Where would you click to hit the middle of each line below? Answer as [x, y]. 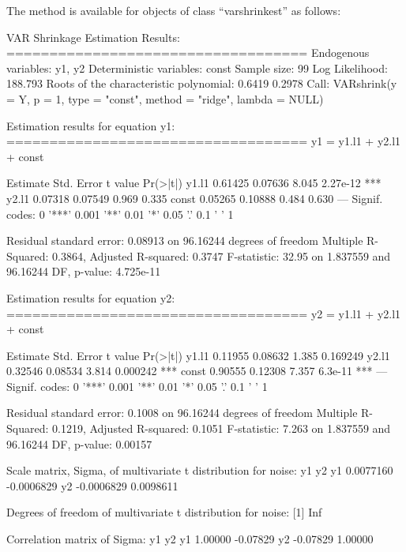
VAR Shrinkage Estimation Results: [93, 37]
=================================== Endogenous [188, 53]
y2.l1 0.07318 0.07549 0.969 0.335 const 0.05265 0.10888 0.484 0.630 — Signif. [195, 198]
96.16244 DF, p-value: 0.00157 [79, 443]
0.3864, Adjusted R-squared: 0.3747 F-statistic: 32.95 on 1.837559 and [222, 255]
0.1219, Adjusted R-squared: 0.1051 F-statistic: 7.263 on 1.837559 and [222, 428]
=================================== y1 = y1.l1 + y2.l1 [204, 141]
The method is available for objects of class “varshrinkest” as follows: [174, 10]
